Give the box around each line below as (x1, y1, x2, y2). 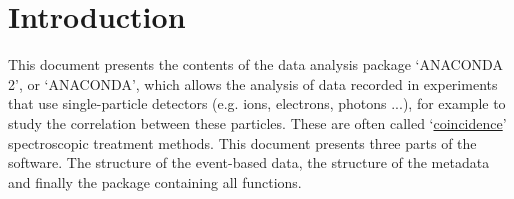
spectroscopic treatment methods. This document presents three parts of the (8, 132, 477, 153)
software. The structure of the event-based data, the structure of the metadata (8, 152, 490, 173)
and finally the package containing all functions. (8, 171, 302, 192)
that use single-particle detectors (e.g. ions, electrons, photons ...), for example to (8, 93, 506, 114)
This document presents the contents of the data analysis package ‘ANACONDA (8, 54, 503, 75)
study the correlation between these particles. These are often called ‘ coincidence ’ (8, 112, 507, 133)
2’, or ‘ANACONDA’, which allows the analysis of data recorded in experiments (8, 73, 498, 94)
